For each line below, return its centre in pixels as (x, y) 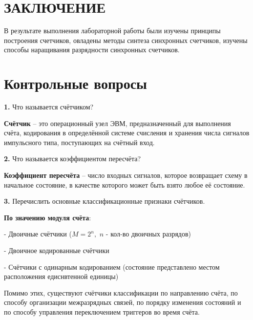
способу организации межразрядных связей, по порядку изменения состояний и (123, 302)
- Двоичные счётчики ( (38, 234)
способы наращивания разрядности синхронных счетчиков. (92, 50)
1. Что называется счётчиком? (49, 107)
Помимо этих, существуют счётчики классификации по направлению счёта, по (121, 292)
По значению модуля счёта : (48, 217)
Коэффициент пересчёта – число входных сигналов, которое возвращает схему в (126, 175)
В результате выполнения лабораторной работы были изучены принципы (112, 31)
